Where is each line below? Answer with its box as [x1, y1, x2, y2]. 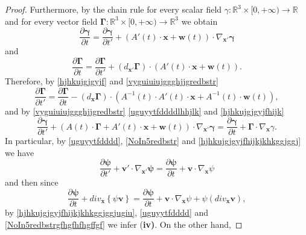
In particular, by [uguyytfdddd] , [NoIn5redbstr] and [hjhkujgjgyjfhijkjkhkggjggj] [5, 134, 301, 147]
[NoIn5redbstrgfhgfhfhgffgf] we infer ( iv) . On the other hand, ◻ [5, 218, 243, 230]
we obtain [181, 14, 218, 27]
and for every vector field [5, 14, 98, 27]
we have [5, 146, 34, 158]
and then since [5, 176, 59, 189]
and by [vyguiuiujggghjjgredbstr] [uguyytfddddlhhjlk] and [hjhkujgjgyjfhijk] [5, 104, 284, 117]
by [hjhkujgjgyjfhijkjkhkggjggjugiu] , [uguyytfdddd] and [5, 206, 209, 219]
